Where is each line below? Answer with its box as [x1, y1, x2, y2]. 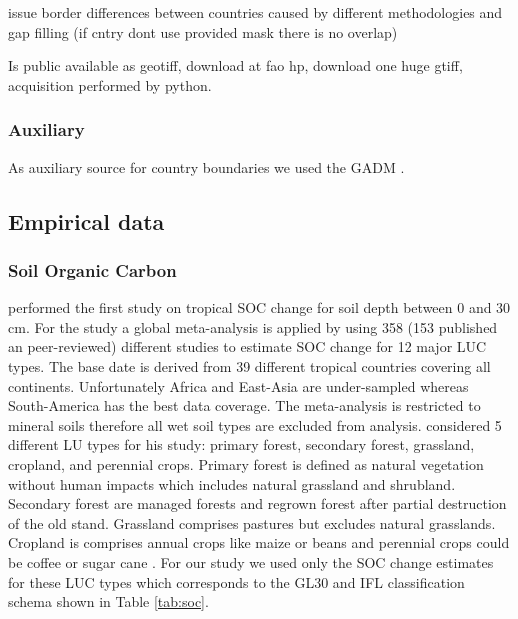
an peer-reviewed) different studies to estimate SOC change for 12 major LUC [8, 336, 487, 357]
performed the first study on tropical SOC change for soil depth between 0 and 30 [8, 297, 511, 318]
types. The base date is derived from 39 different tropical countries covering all [8, 355, 491, 376]
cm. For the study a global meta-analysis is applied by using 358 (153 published [8, 316, 498, 337]
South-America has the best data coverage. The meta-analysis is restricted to [8, 395, 481, 416]
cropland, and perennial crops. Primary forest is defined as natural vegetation [8, 453, 484, 474]
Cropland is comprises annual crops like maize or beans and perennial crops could [8, 532, 510, 553]
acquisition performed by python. [8, 74, 212, 95]
